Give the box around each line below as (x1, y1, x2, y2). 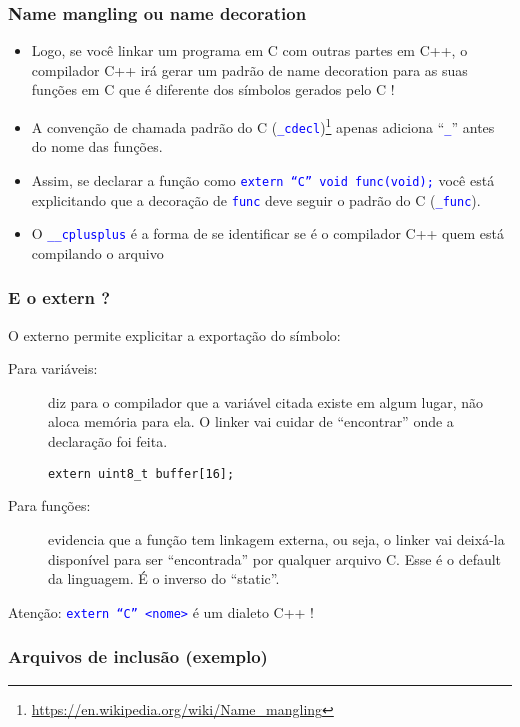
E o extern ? (8, 285, 111, 310)
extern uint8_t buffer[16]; (48, 466, 235, 481)
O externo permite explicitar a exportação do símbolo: (8, 324, 341, 345)
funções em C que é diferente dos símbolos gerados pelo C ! (31, 79, 395, 100)
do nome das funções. (31, 136, 163, 157)
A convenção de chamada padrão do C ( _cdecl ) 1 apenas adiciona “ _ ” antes (31, 114, 495, 137)
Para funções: (8, 495, 91, 516)
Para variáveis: (8, 358, 98, 379)
